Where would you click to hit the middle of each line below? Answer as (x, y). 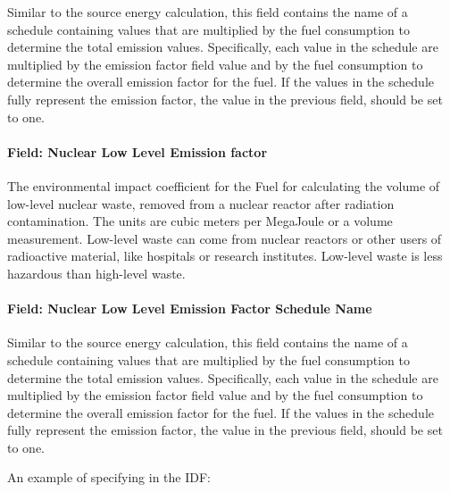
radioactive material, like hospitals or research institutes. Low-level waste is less (225, 256)
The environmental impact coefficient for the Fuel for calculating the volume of (224, 185)
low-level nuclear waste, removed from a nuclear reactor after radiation (201, 203)
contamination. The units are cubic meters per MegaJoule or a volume (200, 221)
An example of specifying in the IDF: (109, 477)
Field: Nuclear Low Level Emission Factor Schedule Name (190, 309)
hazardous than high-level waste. (96, 273)
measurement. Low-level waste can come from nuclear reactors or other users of (225, 238)
